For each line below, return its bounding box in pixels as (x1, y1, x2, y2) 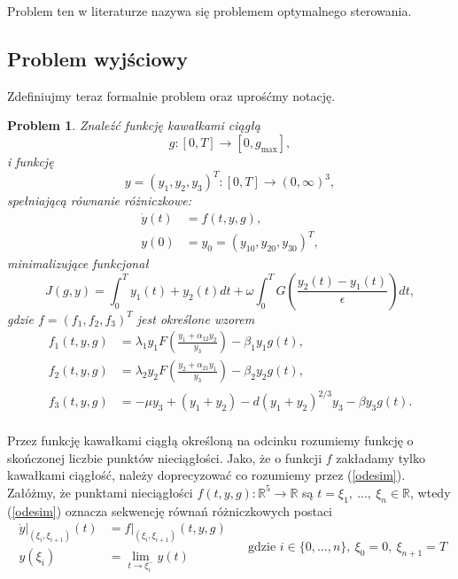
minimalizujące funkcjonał (7, 254, 149, 273)
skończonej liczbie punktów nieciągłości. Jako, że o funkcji (7, 448, 322, 467)
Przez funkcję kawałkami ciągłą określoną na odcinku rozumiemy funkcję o (7, 431, 414, 450)
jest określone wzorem (136, 309, 255, 328)
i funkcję (7, 151, 54, 170)
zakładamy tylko (336, 448, 425, 467)
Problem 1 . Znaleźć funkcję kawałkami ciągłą (7, 116, 260, 135)
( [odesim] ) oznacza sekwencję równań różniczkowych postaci (7, 501, 332, 520)
